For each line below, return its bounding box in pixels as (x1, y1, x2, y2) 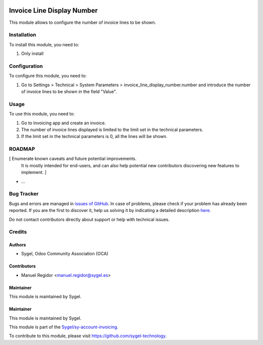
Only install (21, 51, 44, 57)
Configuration (9, 62, 43, 69)
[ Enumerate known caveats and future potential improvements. (9, 156, 136, 162)
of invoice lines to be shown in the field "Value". (21, 88, 117, 95)
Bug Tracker (9, 191, 39, 197)
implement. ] (21, 170, 47, 175)
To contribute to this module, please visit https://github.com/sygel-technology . (9, 333, 167, 339)
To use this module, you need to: (9, 111, 75, 117)
